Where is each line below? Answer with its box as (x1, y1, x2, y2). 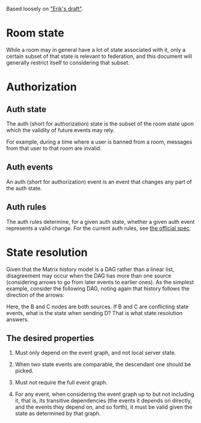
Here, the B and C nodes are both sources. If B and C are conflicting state (6, 303, 189, 310)
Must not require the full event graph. (14, 379, 108, 386)
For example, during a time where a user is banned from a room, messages (6, 138, 193, 145)
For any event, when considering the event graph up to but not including (14, 390, 194, 398)
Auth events (6, 162, 53, 173)
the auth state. (6, 184, 42, 192)
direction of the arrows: (6, 291, 64, 298)
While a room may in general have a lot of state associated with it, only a (6, 46, 186, 53)
